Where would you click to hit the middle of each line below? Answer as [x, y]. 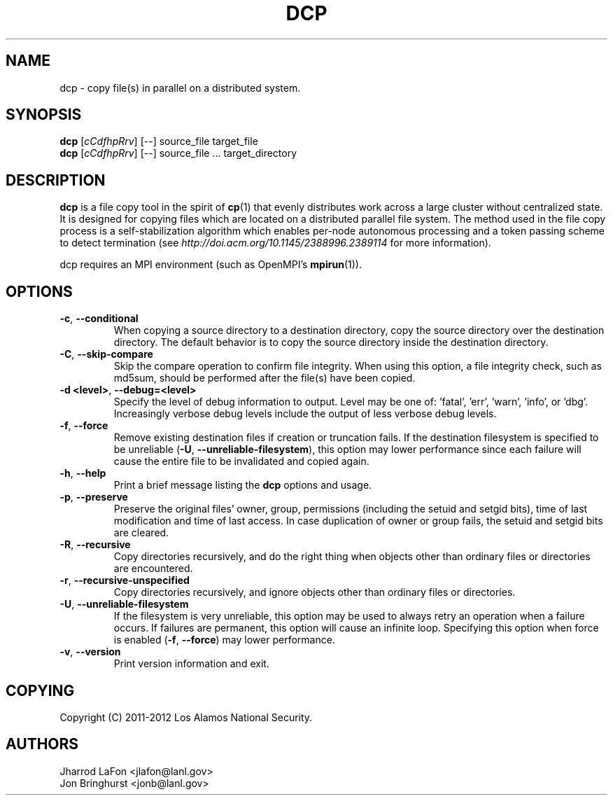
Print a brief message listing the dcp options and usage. [243, 485]
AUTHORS [42, 744]
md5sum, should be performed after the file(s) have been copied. [265, 378]
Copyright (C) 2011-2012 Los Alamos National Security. [186, 717]
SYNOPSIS [44, 115]
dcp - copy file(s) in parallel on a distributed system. [180, 88]
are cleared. [141, 533]
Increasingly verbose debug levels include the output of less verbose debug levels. [305, 414]
